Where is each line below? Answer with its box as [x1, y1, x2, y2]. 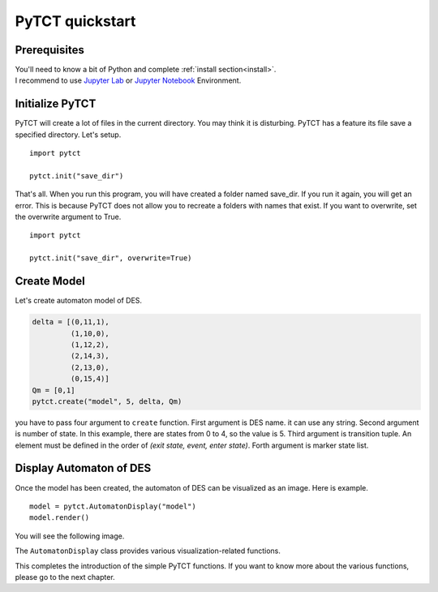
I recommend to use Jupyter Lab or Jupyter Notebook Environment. [15, 75, 242, 85]
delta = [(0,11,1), [32, 317, 109, 327]
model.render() [29, 513, 90, 522]
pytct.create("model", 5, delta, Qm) [32, 397, 182, 405]
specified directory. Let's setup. [15, 130, 122, 139]
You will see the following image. [15, 531, 125, 541]
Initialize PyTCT [15, 97, 97, 111]
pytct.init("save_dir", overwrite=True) [29, 254, 192, 263]
